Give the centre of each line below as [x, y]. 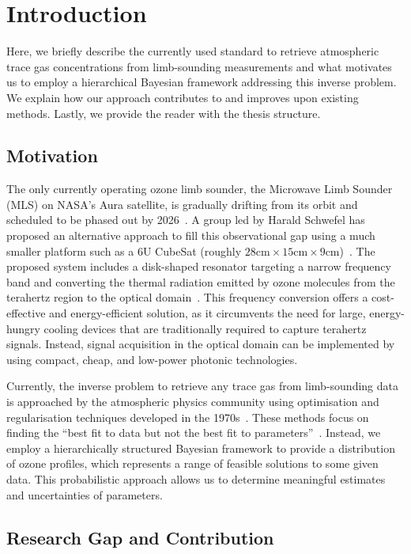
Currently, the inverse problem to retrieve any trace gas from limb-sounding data [202, 386]
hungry [23, 328]
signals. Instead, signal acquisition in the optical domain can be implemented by [201, 344]
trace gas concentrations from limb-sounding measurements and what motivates [199, 66]
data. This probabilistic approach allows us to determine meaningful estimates [196, 478]
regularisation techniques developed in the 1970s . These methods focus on [188, 417]
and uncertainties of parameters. [85, 494]
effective [26, 313]
